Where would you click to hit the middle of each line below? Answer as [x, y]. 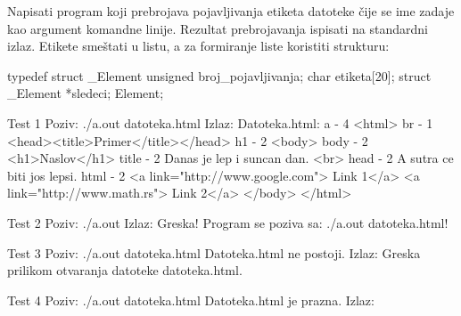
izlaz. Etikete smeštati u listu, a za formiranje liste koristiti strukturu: [198, 46]
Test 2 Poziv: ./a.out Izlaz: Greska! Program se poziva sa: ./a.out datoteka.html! [228, 222]
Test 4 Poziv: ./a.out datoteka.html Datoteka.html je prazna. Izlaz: [191, 300]
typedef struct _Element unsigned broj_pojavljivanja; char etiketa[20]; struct [219, 75]
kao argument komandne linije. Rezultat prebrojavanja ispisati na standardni [218, 28]
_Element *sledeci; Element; [86, 93]
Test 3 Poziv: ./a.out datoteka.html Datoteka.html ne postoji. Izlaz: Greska [214, 252]
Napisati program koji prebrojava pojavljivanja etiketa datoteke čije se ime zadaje [231, 11]
